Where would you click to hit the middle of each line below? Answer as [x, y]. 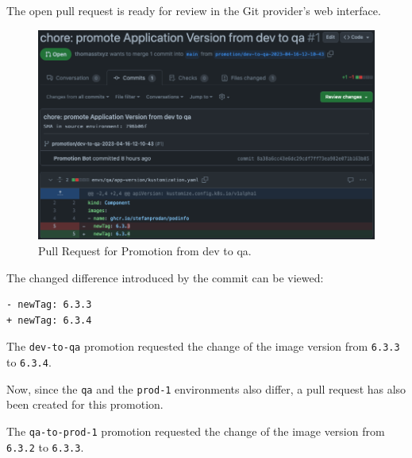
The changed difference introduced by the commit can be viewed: [165, 277]
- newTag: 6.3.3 [49, 305]
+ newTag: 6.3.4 [49, 320]
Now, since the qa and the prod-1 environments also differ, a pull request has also [206, 388]
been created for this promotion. [85, 404]
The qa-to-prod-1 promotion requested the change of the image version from [196, 431]
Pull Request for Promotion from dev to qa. [145, 251]
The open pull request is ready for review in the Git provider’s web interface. [194, 10]
